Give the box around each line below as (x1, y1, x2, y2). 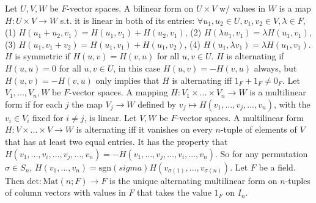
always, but (254, 61, 297, 74)
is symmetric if (15, 50, 70, 62)
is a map (279, 2, 311, 14)
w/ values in (219, 2, 266, 14)
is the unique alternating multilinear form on (109, 174, 277, 186)
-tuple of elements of (220, 123, 297, 136)
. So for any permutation (215, 147, 308, 160)
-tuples (285, 174, 310, 186)
